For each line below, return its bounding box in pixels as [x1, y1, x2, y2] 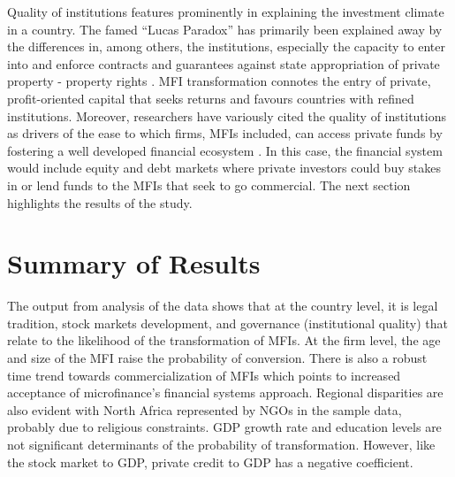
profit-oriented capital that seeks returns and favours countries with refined [7, 88, 414, 107]
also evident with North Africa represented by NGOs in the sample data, [7, 400, 402, 419]
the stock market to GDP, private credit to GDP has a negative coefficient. [7, 452, 413, 471]
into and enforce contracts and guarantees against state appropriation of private [7, 54, 440, 73]
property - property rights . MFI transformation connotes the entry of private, [7, 72, 431, 90]
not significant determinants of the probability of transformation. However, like [7, 435, 436, 453]
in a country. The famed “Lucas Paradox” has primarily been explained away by [7, 19, 443, 38]
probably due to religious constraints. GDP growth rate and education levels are [7, 418, 442, 436]
